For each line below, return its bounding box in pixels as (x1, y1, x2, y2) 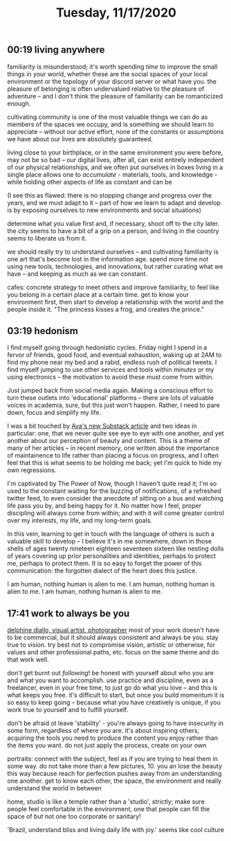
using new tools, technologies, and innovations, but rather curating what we (7, 262, 223, 270)
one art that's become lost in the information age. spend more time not (7, 254, 209, 263)
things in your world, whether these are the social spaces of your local (7, 69, 208, 78)
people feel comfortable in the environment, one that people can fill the (7, 805, 210, 813)
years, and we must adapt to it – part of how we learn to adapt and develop (7, 198, 221, 207)
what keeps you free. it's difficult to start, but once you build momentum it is (7, 691, 225, 700)
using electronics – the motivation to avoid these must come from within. (7, 373, 214, 381)
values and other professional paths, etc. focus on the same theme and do (7, 648, 219, 657)
